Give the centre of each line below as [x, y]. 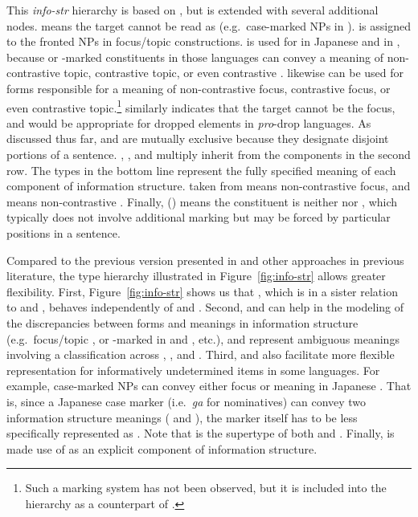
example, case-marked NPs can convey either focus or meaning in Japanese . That [209, 386]
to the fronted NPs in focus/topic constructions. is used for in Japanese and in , [203, 41]
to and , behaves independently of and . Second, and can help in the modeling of [205, 307]
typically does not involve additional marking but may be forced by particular [199, 217]
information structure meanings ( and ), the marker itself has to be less [182, 417]
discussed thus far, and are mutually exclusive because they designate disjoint [198, 138]
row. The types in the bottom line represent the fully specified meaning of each [201, 170]
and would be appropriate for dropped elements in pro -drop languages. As [189, 122]
